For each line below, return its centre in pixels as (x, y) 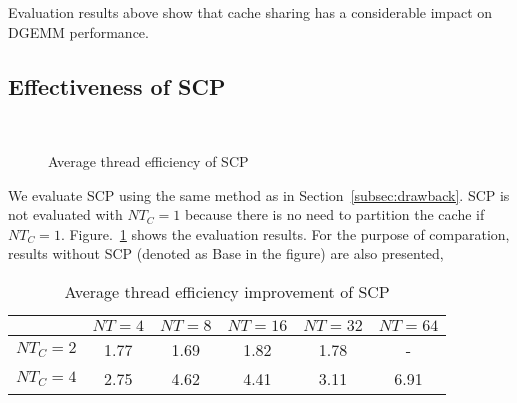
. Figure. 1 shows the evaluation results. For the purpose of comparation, (285, 233)
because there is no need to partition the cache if (334, 214)
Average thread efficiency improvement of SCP (227, 291)
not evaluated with (65, 214)
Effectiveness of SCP (117, 85)
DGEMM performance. (78, 31)
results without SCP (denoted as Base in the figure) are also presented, (226, 253)
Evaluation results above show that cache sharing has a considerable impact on (250, 12)
